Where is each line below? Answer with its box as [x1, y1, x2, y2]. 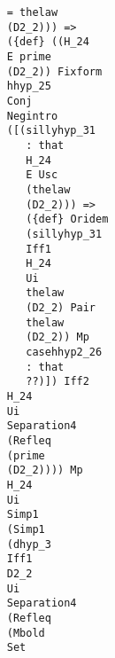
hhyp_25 [6, 80, 51, 93]
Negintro [6, 109, 58, 122]
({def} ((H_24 [6, 35, 89, 49]
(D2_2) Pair [26, 302, 96, 315]
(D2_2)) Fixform [6, 65, 103, 78]
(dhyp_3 [6, 537, 51, 551]
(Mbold [6, 626, 45, 639]
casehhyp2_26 [26, 346, 103, 359]
